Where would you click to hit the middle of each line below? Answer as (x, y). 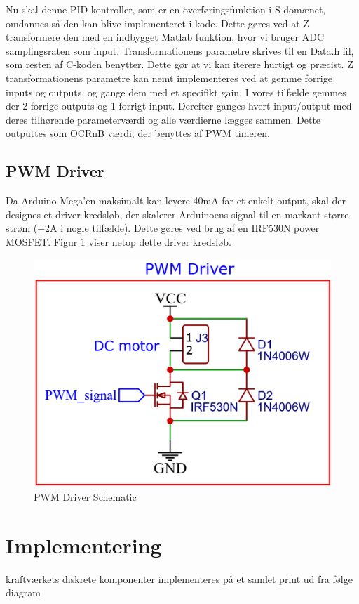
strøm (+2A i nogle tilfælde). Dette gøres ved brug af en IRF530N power (163, 228)
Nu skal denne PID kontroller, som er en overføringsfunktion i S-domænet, (166, 9)
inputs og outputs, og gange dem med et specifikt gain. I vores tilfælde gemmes (176, 92)
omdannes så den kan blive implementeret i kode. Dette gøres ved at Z (157, 23)
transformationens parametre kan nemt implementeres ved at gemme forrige (169, 78)
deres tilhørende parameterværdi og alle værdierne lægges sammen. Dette (163, 119)
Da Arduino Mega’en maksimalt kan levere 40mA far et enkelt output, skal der (176, 201)
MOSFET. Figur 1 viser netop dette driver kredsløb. (118, 241)
